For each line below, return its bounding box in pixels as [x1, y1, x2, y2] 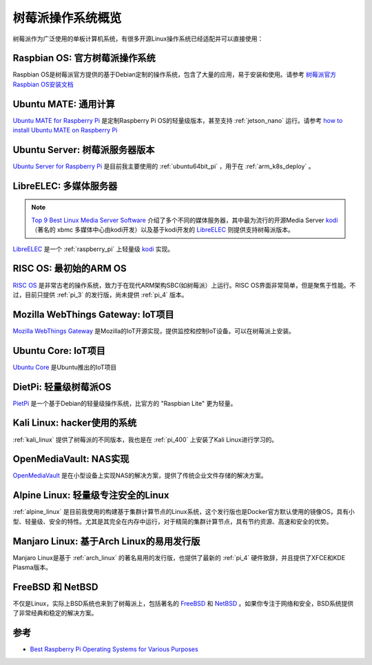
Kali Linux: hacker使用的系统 [12, 417, 137, 429]
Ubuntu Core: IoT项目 [12, 345, 106, 357]
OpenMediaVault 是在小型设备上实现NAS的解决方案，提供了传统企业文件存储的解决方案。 [12, 471, 268, 479]
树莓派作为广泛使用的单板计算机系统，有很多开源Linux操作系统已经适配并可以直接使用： [12, 34, 264, 43]
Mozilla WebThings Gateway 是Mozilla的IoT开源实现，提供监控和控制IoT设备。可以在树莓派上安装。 [12, 326, 296, 335]
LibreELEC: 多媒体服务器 [12, 180, 118, 192]
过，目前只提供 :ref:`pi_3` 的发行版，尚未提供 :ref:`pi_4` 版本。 [12, 290, 188, 299]
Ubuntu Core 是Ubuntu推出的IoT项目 [12, 363, 117, 371]
